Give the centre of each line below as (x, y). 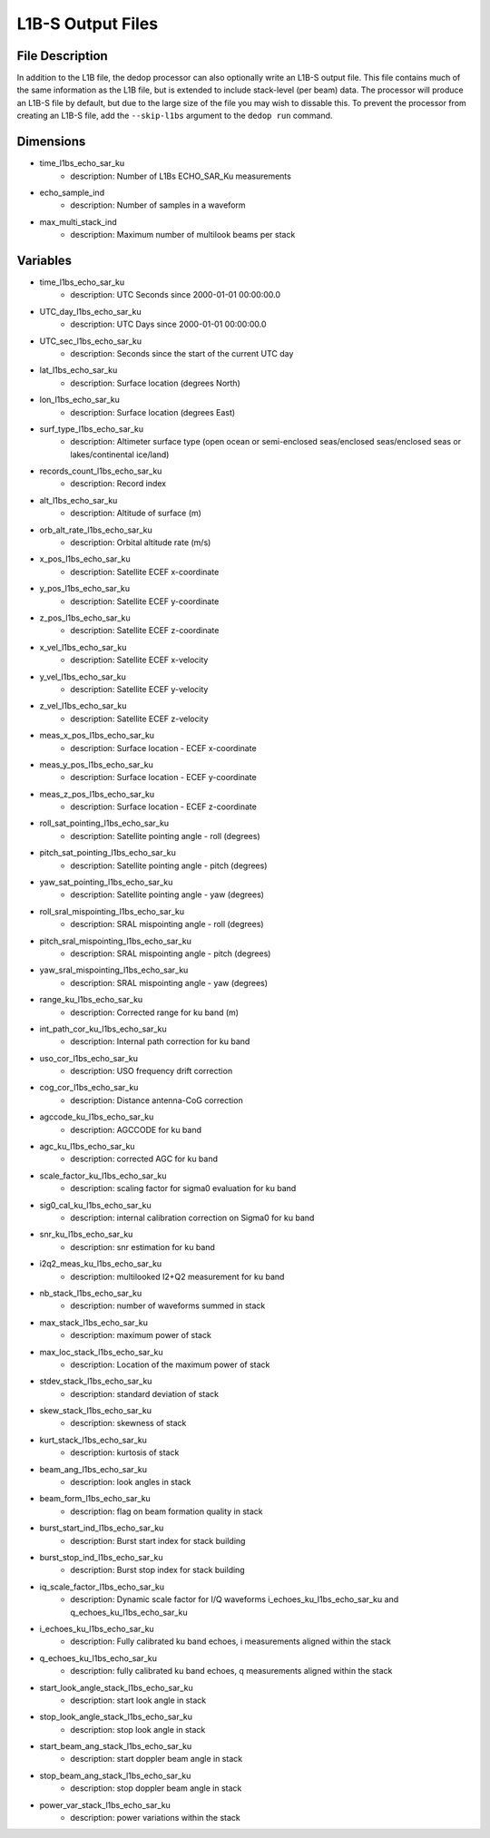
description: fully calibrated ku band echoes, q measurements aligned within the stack (231, 1671)
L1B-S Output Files (88, 24)
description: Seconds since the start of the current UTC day (182, 353)
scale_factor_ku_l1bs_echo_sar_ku (103, 1176)
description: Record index (118, 484)
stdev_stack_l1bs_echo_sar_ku (96, 1381)
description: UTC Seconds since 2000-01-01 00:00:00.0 (176, 295)
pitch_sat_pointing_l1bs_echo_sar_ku (108, 853)
